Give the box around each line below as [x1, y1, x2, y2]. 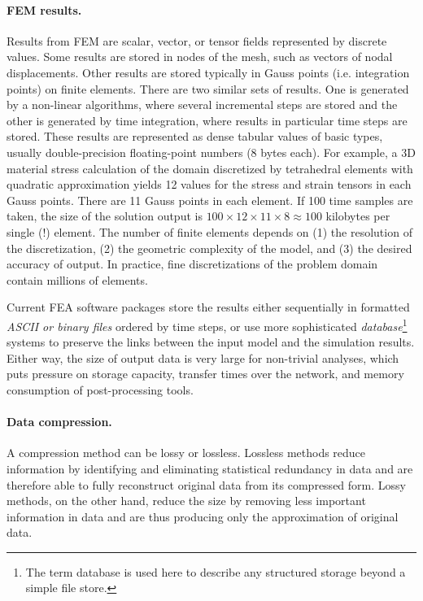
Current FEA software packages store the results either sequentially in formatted [7, 298, 410, 316]
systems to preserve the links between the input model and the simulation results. [7, 333, 415, 351]
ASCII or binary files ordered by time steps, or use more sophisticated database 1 [7, 315, 408, 334]
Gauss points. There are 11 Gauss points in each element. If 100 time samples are [7, 191, 413, 208]
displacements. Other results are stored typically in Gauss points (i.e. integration [7, 63, 410, 81]
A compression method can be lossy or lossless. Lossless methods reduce [7, 444, 366, 461]
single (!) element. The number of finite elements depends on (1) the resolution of [7, 223, 412, 240]
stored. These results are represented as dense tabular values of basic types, [7, 128, 383, 145]
